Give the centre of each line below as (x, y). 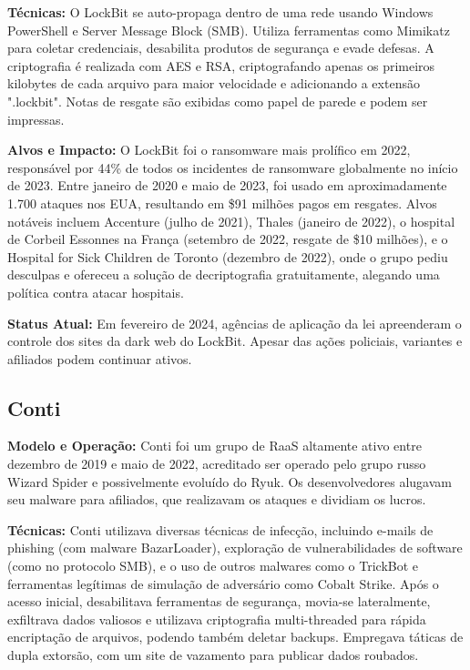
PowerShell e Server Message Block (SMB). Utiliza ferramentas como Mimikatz (229, 30)
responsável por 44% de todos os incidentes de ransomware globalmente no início (233, 167)
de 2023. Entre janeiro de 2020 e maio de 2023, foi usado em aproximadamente (227, 185)
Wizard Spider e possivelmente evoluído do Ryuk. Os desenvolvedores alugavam (230, 481)
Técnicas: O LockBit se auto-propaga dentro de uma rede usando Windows (220, 12)
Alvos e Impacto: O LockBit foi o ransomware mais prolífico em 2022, (209, 150)
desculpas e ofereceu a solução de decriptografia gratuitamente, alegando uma (224, 274)
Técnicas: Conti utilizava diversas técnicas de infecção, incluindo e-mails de (220, 529)
